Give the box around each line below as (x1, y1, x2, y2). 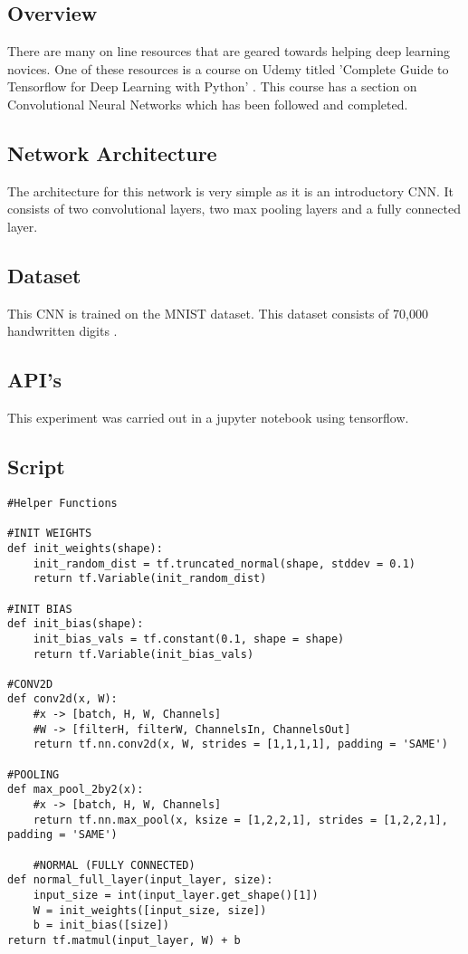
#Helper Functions (7, 496, 118, 510)
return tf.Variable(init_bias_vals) (33, 647, 254, 661)
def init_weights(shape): (7, 541, 163, 555)
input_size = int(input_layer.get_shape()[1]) (33, 889, 319, 902)
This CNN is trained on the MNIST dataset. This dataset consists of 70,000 (7, 303, 428, 322)
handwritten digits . (7, 321, 118, 340)
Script (7, 453, 65, 481)
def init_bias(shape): (7, 617, 144, 631)
